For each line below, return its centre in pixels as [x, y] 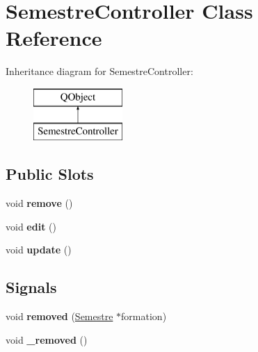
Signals [31, 287]
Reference [54, 38]
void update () [39, 250]
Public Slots [50, 174]
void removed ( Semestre [59, 316]
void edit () [31, 226]
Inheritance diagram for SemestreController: [99, 71]
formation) [144, 316]
